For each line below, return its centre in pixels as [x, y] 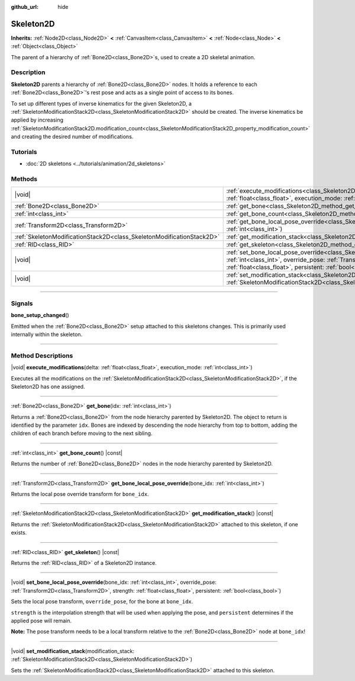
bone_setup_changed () [40, 315]
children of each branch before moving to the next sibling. [82, 433]
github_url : [25, 7]
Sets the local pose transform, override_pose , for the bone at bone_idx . [102, 602]
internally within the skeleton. [47, 334]
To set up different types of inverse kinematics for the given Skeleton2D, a [101, 103]
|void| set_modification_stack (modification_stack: [73, 651]
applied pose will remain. [41, 621]
